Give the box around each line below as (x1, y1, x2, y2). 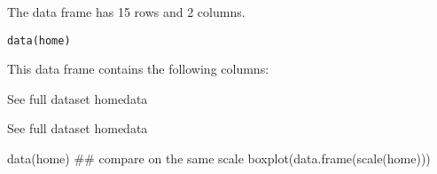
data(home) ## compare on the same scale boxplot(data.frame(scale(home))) (7, 149, 431, 168)
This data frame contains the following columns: (7, 59, 269, 78)
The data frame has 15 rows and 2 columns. (7, 3, 246, 20)
